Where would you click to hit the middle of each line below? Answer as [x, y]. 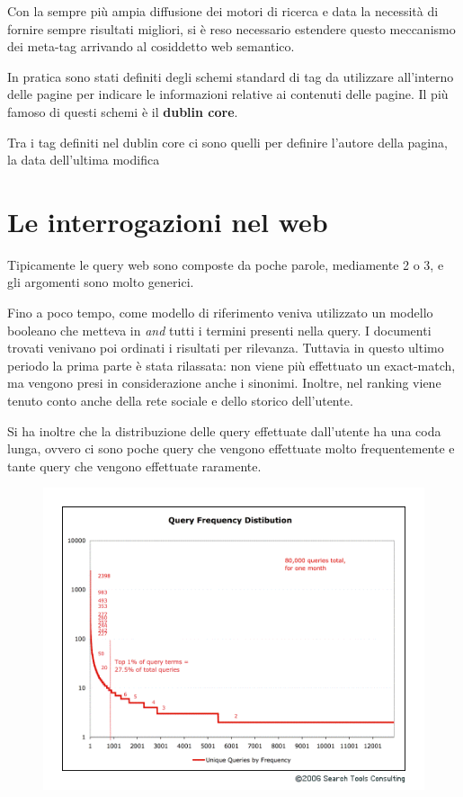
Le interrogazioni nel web [168, 221]
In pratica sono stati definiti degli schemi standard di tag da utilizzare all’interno [231, 76]
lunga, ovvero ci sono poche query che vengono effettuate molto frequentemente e [231, 448]
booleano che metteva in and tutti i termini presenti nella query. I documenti [219, 330]
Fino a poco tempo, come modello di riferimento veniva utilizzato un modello [220, 313]
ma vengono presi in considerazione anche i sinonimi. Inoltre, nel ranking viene [224, 383]
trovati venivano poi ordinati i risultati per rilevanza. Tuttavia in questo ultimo [226, 348]
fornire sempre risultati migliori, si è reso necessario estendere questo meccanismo [231, 28]
